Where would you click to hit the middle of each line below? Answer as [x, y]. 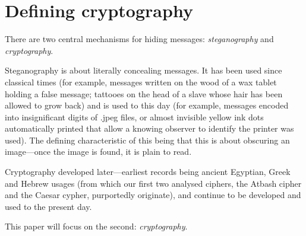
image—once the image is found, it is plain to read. [98, 152]
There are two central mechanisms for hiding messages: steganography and [139, 39]
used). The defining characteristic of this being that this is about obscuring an [147, 140]
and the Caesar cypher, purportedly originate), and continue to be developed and [153, 195]
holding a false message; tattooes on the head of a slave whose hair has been [144, 93]
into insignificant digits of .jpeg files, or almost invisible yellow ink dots [134, 117]
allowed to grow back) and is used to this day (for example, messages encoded [147, 105]
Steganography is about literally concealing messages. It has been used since [143, 70]
